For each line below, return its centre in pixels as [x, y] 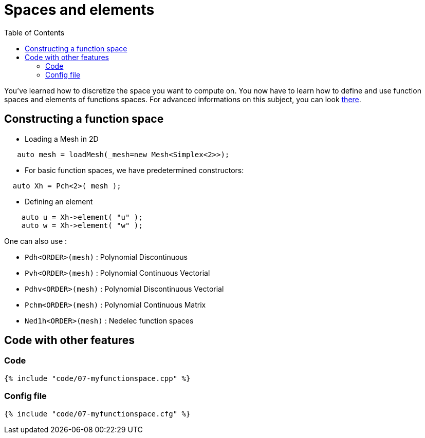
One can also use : [36, 241]
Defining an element [59, 201]
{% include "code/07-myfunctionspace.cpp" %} [97, 378]
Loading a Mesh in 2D [62, 139]
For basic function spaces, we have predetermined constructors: [134, 170]
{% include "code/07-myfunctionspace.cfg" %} [97, 414]
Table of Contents [34, 32]
